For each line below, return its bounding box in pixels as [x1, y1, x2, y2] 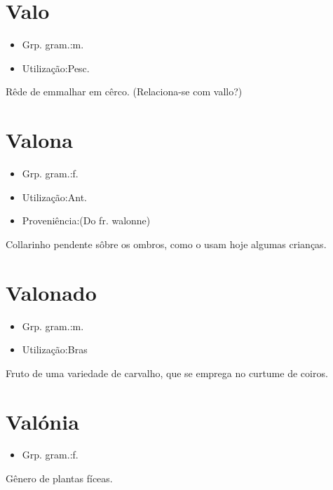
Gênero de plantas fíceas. [6, 471, 113, 486]
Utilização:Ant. [22, 189, 87, 204]
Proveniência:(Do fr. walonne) [22, 213, 151, 228]
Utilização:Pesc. [22, 60, 90, 75]
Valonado [6, 278, 97, 306]
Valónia [6, 407, 79, 435]
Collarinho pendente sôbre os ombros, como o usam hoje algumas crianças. [6, 236, 327, 251]
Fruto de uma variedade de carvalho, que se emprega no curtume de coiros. [6, 365, 328, 380]
